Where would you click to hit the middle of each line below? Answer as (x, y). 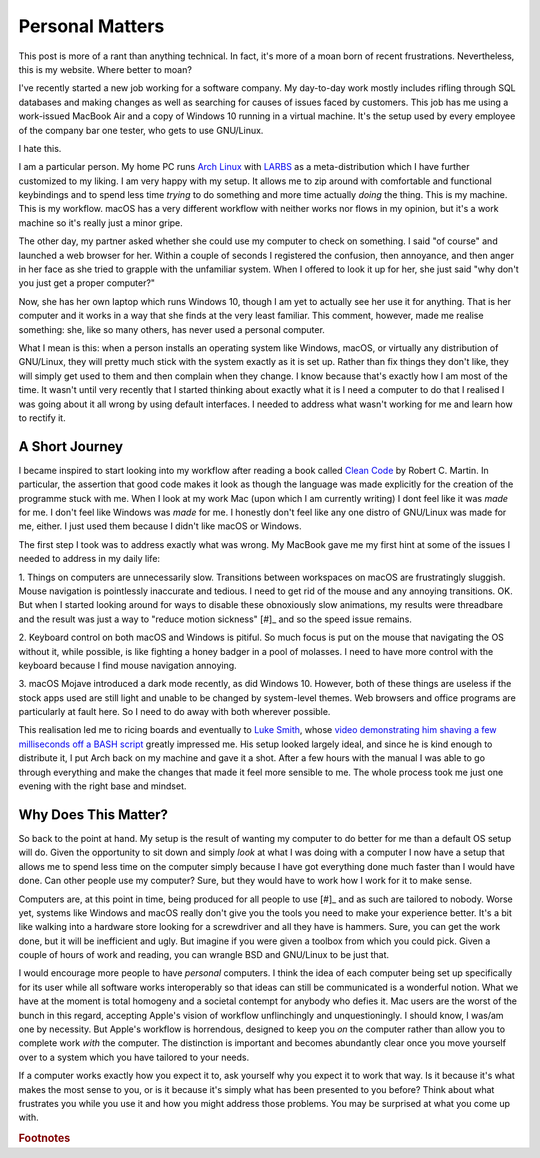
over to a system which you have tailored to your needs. (134, 1057)
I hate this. (40, 148)
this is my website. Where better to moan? (105, 69)
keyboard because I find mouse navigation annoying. (127, 665)
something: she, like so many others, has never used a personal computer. (171, 329)
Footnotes (44, 1138)
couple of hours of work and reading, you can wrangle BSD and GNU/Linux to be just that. (204, 955)
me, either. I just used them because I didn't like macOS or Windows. (160, 526)
